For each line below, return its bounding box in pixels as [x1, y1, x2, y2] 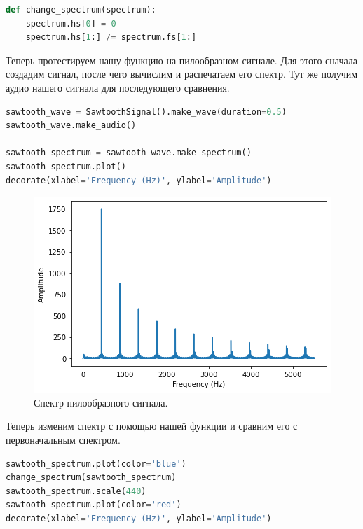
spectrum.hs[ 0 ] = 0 [25, 18, 116, 29]
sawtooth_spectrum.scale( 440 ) [6, 486, 146, 496]
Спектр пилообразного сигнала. [34, 395, 168, 409]
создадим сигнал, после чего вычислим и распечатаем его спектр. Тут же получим [6, 66, 358, 81]
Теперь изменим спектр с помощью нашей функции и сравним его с [6, 418, 298, 433]
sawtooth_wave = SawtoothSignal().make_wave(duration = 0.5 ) [6, 106, 287, 117]
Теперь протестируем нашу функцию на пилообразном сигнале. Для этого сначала [6, 52, 357, 67]
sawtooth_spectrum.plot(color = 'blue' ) [6, 458, 186, 469]
